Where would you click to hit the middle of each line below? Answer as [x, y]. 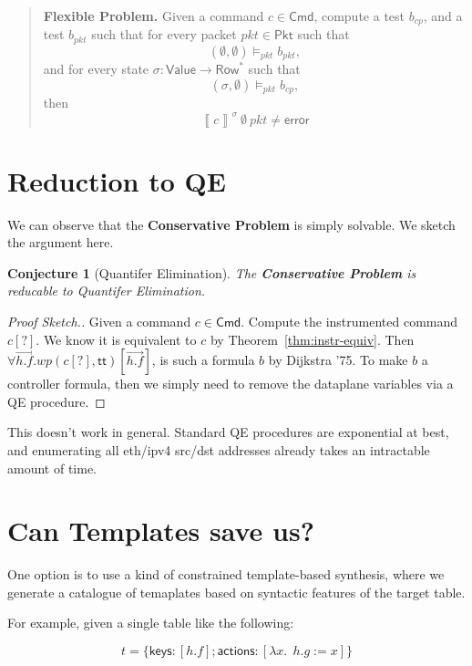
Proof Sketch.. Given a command [99, 321]
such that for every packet [164, 34]
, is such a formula [203, 360]
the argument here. [61, 242]
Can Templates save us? [161, 531]
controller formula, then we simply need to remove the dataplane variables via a [231, 384]
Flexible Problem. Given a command [154, 16]
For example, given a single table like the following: [151, 623]
